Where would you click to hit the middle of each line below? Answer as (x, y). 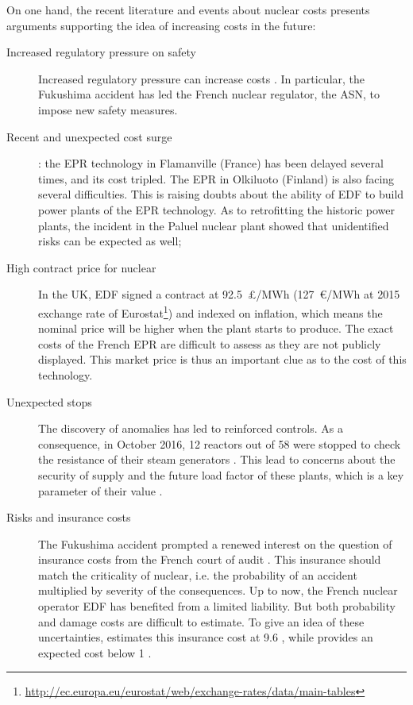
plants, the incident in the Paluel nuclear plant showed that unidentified (214, 225)
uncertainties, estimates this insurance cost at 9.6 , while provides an (206, 637)
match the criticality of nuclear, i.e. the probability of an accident (198, 574)
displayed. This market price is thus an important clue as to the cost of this (222, 359)
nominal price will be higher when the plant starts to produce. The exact (216, 328)
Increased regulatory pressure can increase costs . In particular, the (202, 78)
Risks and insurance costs (69, 517)
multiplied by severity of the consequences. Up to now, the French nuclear (218, 590)
